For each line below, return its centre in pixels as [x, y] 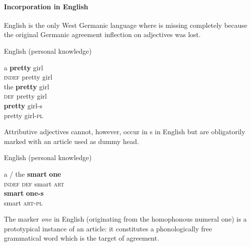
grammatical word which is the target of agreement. [82, 238]
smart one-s [24, 193]
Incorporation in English [46, 6]
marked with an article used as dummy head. [72, 141]
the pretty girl [27, 86]
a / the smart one [32, 174]
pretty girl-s [23, 105]
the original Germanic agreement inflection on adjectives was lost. [102, 34]
